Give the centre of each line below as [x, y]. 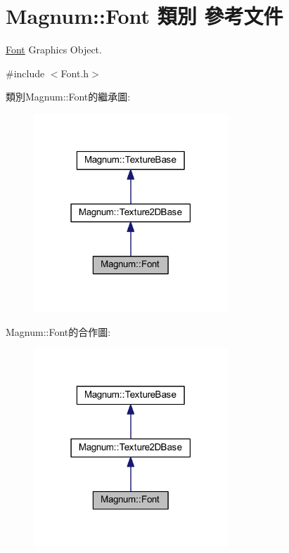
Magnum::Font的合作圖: [58, 331]
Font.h [75, 73]
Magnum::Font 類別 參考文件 [144, 16]
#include [25, 73]
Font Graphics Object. [54, 50]
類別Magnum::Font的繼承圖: [68, 97]
